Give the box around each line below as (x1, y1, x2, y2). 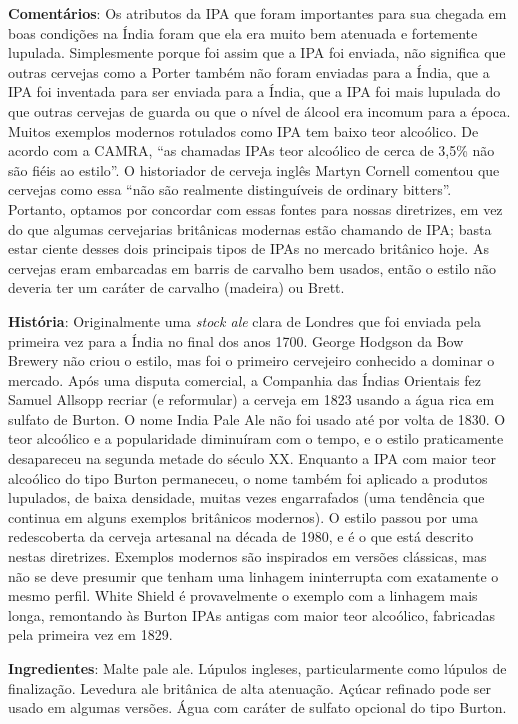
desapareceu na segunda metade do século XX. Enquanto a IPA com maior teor (8, 448, 496, 469)
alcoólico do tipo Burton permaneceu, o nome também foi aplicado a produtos (8, 467, 488, 488)
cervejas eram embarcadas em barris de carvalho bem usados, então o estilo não (8, 257, 496, 278)
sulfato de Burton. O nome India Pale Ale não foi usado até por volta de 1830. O (8, 408, 506, 429)
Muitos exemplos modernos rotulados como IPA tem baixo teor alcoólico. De (8, 120, 479, 141)
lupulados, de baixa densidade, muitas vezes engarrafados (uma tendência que (8, 487, 485, 508)
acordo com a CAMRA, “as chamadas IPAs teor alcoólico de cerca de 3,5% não (8, 140, 495, 161)
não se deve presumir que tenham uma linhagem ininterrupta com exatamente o (8, 565, 499, 586)
